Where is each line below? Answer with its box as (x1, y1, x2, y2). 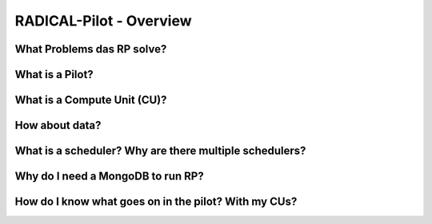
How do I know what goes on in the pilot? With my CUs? (14, 195, 298, 209)
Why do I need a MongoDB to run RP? (14, 170, 204, 183)
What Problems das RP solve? (14, 42, 167, 56)
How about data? (14, 119, 102, 132)
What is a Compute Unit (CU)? (14, 93, 167, 107)
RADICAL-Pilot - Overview (14, 12, 192, 29)
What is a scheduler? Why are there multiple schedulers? (14, 144, 306, 158)
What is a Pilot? (14, 68, 94, 81)
